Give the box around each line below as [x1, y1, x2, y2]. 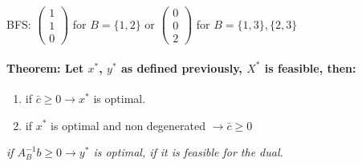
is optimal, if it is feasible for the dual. [93, 144, 283, 160]
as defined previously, [120, 59, 242, 76]
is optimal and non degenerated [51, 117, 206, 133]
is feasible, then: [264, 59, 356, 76]
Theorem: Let [6, 59, 84, 76]
